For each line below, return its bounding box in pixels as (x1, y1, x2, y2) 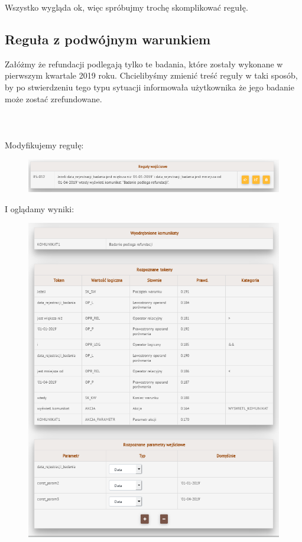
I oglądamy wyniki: (5, 202, 74, 215)
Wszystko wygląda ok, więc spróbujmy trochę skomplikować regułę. (5, 1, 248, 13)
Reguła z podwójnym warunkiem (5, 30, 211, 48)
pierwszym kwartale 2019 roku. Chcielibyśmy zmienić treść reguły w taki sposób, (5, 69, 298, 82)
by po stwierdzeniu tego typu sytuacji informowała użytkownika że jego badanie (5, 80, 294, 93)
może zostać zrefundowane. (5, 92, 102, 105)
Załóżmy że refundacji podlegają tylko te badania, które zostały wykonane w (5, 57, 283, 70)
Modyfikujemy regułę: (5, 138, 84, 151)
